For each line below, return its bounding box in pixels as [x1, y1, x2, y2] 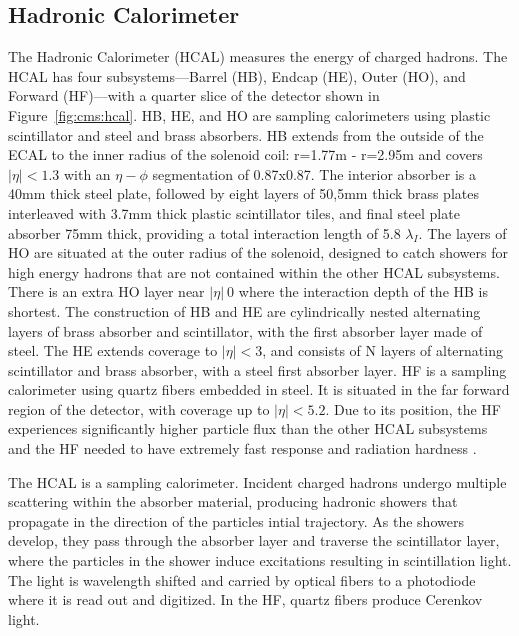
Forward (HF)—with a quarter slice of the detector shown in [8, 85, 380, 106]
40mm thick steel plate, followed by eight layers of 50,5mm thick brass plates [8, 183, 479, 204]
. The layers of [418, 222, 507, 243]
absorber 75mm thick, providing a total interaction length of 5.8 [8, 222, 401, 243]
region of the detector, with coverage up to [8, 398, 270, 419]
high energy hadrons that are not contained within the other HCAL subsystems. [8, 261, 500, 282]
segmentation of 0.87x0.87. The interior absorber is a [152, 163, 476, 184]
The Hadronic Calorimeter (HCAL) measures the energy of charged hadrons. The [8, 46, 508, 67]
